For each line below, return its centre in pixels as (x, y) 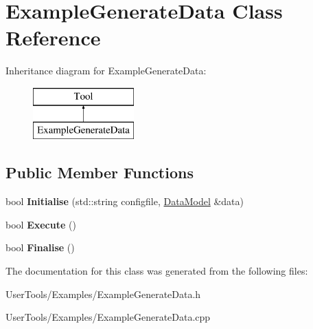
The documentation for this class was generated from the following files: (157, 271)
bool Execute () (41, 224)
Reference (53, 38)
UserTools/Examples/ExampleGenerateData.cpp (108, 317)
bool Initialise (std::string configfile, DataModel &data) (125, 201)
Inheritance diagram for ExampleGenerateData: (106, 71)
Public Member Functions (100, 172)
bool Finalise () (40, 247)
